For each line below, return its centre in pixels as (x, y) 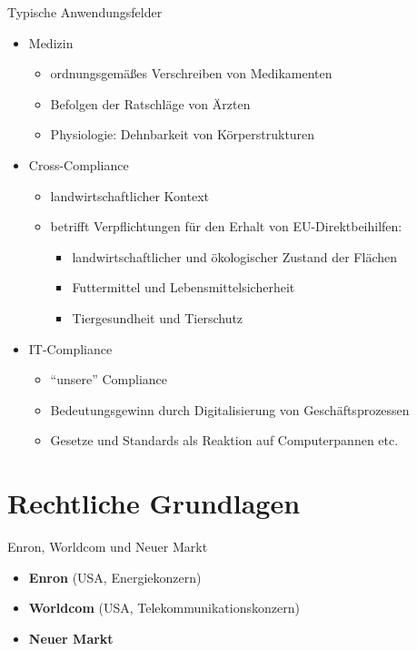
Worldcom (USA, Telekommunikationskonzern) (164, 608)
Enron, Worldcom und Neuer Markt (108, 547)
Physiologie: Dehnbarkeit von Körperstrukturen (183, 134)
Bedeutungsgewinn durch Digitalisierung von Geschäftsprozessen (230, 409)
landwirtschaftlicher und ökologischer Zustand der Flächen (235, 256)
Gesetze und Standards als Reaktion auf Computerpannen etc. (224, 440)
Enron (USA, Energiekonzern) (115, 577)
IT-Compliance (70, 348)
